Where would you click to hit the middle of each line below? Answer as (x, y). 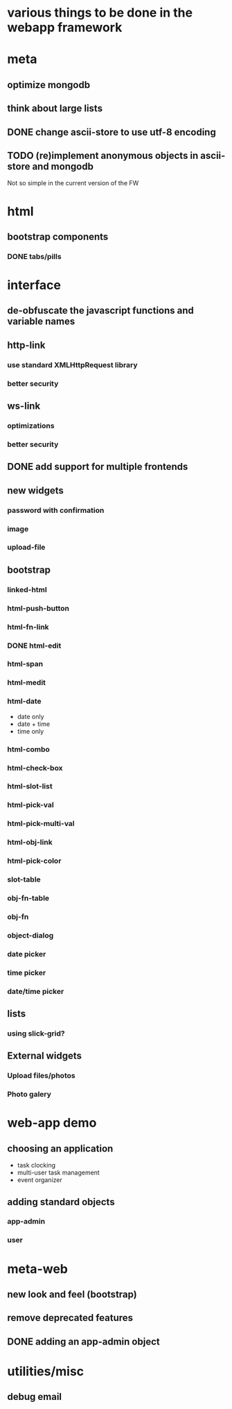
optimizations (31, 425)
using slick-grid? (36, 1033)
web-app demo (52, 1123)
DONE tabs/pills (34, 256)
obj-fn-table (28, 898)
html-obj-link (30, 843)
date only (30, 716)
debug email (35, 1397)
